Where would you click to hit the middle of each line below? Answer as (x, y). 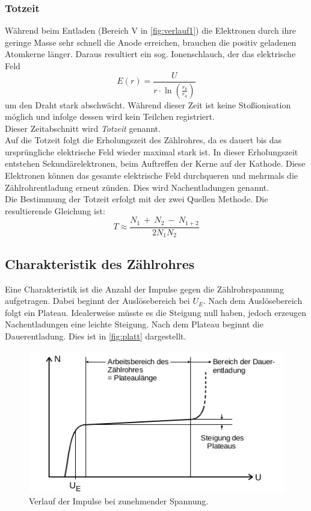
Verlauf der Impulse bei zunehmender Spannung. (119, 500)
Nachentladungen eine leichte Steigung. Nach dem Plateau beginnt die (134, 324)
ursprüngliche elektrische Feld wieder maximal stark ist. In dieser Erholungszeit (152, 151)
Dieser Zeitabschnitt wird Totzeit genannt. (83, 128)
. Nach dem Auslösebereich (253, 301)
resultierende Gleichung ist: (55, 210)
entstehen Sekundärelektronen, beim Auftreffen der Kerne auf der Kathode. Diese (155, 163)
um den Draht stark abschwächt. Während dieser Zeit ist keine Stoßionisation (148, 104)
